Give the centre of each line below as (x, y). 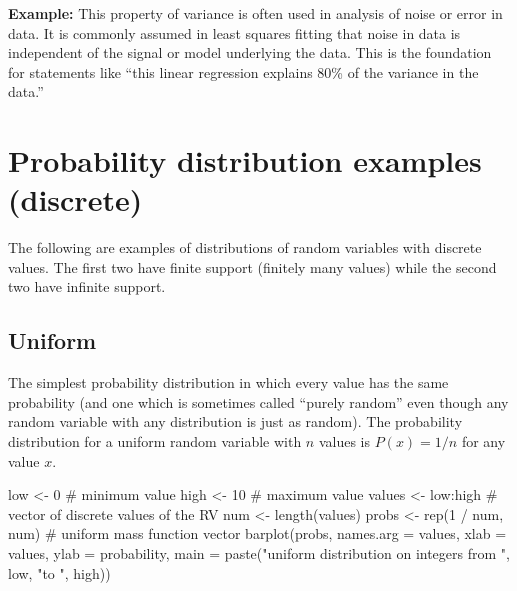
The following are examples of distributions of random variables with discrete (245, 247)
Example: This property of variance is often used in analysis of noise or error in (255, 13)
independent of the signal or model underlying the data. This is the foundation (250, 52)
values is (344, 441)
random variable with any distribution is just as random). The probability (235, 421)
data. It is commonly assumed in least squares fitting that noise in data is (234, 32)
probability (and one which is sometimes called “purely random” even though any (258, 401)
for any (483, 441)
